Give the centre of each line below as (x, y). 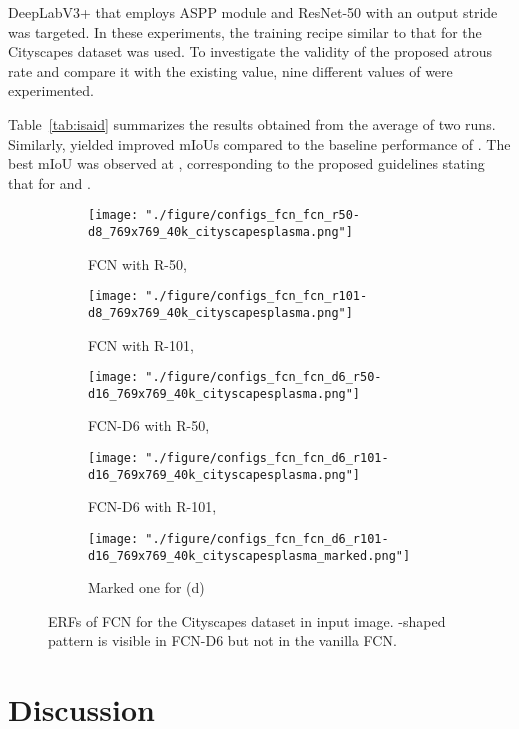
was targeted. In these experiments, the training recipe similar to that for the (245, 31)
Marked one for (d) (146, 587)
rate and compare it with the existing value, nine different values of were (230, 70)
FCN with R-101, (141, 344)
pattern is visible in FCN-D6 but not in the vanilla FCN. (222, 640)
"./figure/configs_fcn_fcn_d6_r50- (263, 377)
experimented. (51, 90)
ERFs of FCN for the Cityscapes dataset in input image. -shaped (247, 620)
